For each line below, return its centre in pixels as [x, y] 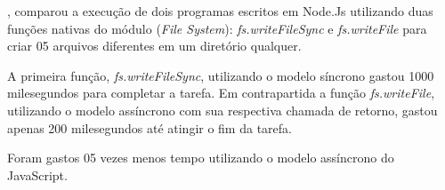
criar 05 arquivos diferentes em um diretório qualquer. [154, 46]
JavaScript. [37, 174]
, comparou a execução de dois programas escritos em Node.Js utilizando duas [220, 11]
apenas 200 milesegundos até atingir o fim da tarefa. [150, 127]
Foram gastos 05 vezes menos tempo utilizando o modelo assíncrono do [201, 158]
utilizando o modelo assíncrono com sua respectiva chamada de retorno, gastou [222, 110]
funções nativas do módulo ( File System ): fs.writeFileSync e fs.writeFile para [217, 28]
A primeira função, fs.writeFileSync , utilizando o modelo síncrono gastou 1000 [221, 75]
